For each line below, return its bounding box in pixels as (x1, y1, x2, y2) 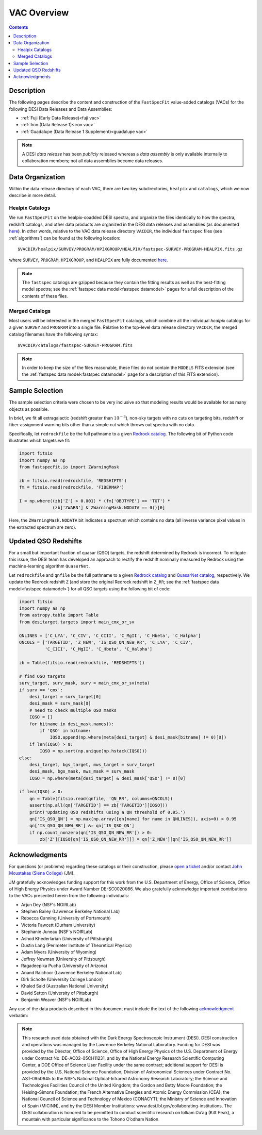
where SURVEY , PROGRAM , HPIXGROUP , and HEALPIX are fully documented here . (9, 257, 168, 263)
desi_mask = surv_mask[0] (29, 701, 91, 706)
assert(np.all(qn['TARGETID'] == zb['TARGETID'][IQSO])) (29, 802, 168, 808)
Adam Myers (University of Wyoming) (21, 949, 97, 955)
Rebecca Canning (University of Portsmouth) (21, 915, 111, 921)
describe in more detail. (9, 192, 57, 199)
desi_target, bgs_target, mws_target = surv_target (29, 762, 155, 767)
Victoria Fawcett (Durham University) (21, 922, 96, 928)
